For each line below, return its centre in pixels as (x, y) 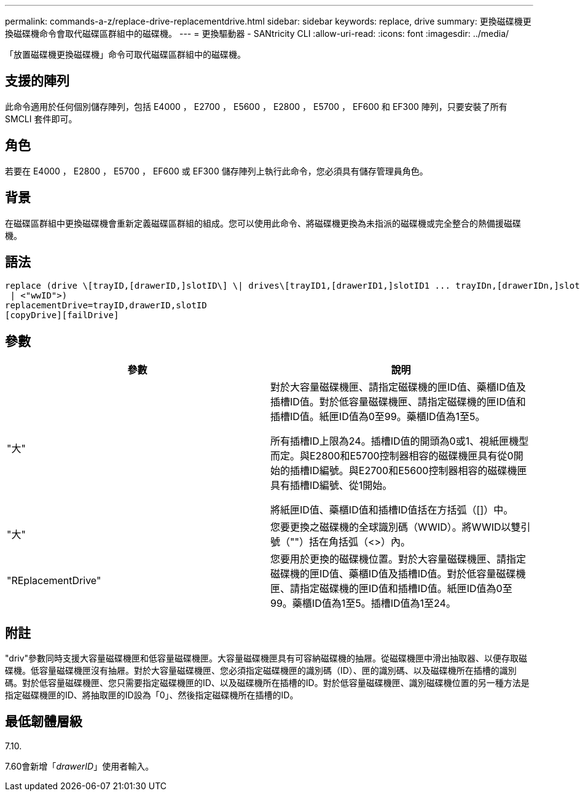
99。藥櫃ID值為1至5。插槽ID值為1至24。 (363, 603)
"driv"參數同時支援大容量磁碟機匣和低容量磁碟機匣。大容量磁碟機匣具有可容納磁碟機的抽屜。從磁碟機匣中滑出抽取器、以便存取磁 (266, 658)
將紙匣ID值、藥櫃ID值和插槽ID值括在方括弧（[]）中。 (392, 510)
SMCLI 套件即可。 (41, 119)
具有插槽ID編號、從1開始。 (331, 486)
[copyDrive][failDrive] (62, 315)
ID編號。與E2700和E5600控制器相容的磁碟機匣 (418, 471)
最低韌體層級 (44, 722)
